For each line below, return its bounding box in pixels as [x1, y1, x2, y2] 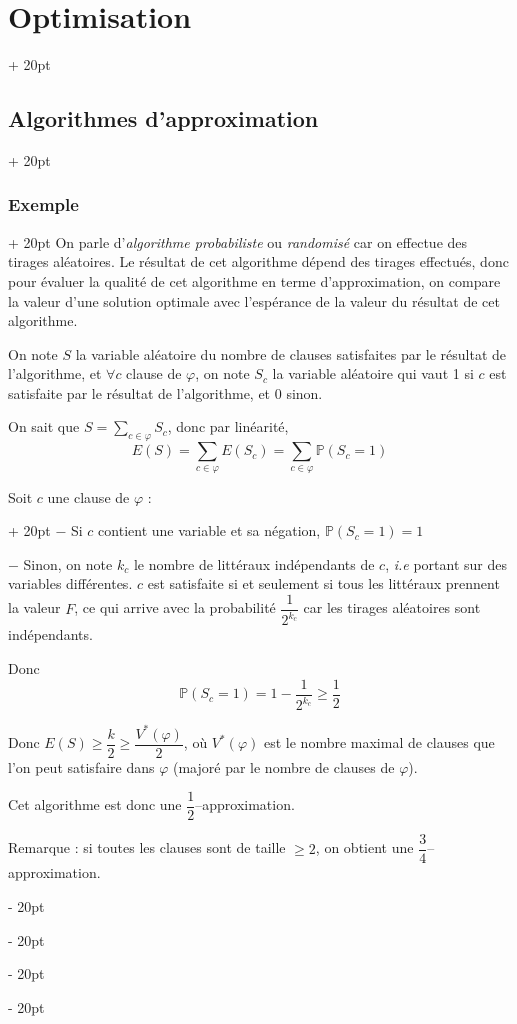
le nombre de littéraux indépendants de [133, 553, 375, 574]
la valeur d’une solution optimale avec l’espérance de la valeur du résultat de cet [8, 290, 500, 311]
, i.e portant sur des [385, 553, 508, 574]
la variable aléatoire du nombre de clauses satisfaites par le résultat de [75, 343, 507, 364]
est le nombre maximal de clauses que [264, 732, 495, 753]
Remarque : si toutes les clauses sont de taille [8, 837, 286, 858]
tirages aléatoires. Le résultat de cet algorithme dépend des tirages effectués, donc [8, 251, 509, 272]
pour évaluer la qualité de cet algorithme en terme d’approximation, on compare [8, 270, 501, 291]
